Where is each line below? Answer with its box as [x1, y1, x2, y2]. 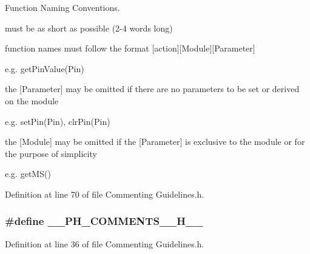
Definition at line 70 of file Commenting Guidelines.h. [5, 187, 204, 200]
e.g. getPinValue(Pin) [5, 62, 84, 75]
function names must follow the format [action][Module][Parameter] [5, 42, 255, 55]
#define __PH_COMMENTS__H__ [5, 213, 203, 229]
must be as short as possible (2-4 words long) [5, 21, 173, 34]
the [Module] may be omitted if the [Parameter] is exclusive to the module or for [5, 135, 305, 148]
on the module [5, 94, 59, 107]
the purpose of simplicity [5, 147, 97, 159]
